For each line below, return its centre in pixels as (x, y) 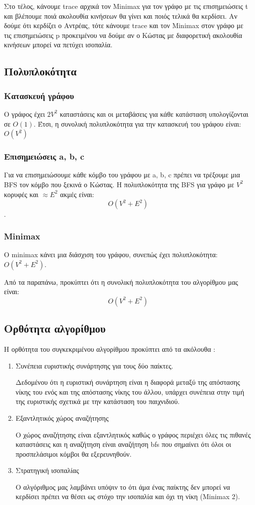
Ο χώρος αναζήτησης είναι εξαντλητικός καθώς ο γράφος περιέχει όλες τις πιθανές (133, 434)
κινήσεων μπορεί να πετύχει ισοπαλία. (58, 45)
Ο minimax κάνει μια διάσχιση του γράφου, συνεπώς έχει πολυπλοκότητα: (111, 254)
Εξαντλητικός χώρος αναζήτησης (62, 418)
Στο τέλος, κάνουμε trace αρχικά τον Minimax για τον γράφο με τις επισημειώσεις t (126, 6)
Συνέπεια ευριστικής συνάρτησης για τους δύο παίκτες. (94, 365)
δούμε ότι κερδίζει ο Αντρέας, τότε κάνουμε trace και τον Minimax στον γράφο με (124, 25)
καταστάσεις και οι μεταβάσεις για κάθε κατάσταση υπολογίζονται (154, 114)
